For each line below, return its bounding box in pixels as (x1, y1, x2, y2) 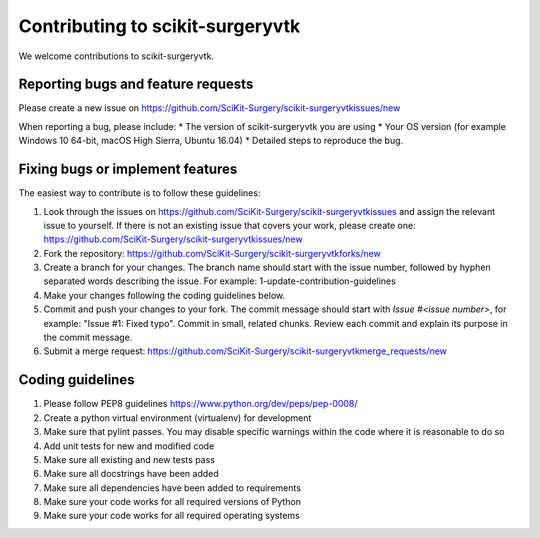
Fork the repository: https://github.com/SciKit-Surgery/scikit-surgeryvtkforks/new (43, 247, 382, 259)
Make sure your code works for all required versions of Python (43, 496, 302, 508)
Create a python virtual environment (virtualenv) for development (43, 411, 312, 424)
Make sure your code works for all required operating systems (43, 510, 300, 522)
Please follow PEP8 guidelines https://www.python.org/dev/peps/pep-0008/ (43, 398, 359, 410)
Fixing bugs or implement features (18, 161, 238, 178)
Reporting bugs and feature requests (18, 76, 254, 93)
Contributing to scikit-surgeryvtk (18, 15, 301, 37)
